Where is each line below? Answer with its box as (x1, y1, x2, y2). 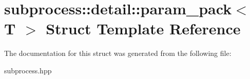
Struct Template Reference (46, 18, 241, 39)
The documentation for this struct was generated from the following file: (4, 48, 232, 58)
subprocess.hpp (4, 65, 52, 75)
